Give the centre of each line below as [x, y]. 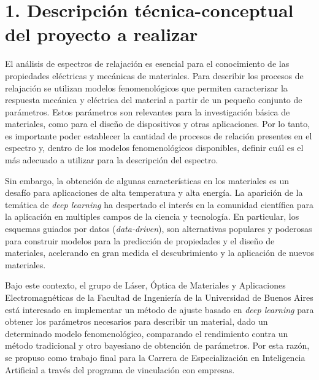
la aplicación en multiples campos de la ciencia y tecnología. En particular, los [152, 216]
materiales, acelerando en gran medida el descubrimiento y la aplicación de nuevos [159, 253]
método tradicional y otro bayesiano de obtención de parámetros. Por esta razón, [157, 345]
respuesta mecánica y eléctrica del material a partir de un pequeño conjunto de [154, 100]
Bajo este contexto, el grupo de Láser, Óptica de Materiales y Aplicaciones [145, 285]
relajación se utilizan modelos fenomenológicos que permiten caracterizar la [146, 87]
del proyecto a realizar [102, 34]
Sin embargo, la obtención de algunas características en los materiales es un [147, 180]
